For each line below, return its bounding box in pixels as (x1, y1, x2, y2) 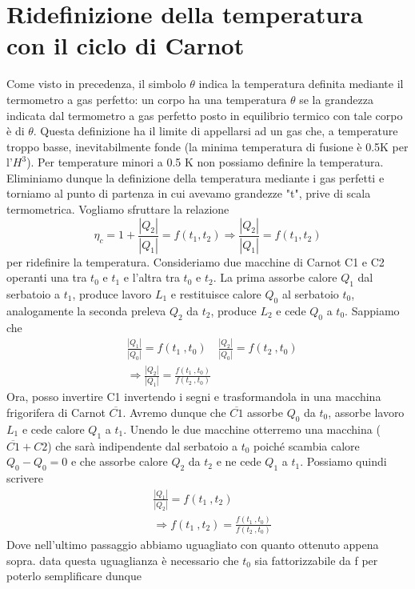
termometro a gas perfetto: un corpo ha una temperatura (6, 90, 287, 107)
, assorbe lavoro (328, 404, 405, 421)
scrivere (6, 470, 44, 486)
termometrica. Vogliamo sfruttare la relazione (6, 201, 229, 218)
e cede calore (22, 420, 85, 437)
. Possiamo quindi (300, 453, 387, 470)
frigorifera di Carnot (6, 404, 106, 421)
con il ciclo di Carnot (6, 29, 245, 62)
